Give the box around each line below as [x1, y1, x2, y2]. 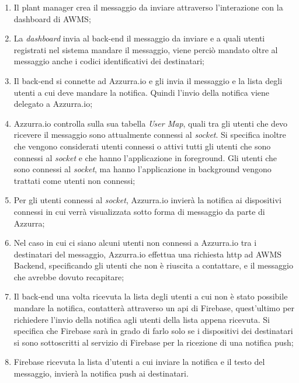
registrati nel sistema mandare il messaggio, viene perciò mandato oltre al [13, 43, 278, 55]
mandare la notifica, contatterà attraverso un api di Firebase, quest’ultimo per [13, 302, 295, 314]
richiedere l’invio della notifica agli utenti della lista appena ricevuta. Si [13, 313, 270, 325]
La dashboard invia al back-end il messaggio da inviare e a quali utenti [13, 32, 265, 44]
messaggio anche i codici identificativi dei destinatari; [13, 55, 204, 67]
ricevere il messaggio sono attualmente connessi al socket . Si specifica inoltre [13, 128, 286, 141]
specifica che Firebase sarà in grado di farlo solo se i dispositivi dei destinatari [13, 325, 293, 337]
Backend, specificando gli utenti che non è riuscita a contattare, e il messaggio [13, 259, 293, 271]
